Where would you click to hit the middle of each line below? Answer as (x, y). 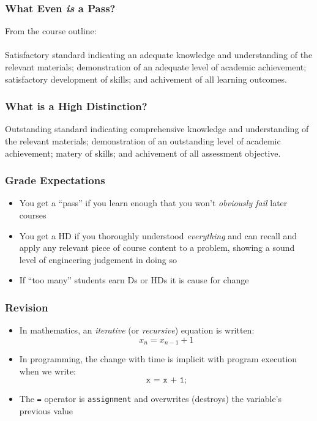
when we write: (47, 371)
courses (33, 215)
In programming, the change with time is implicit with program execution (158, 359)
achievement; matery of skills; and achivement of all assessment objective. (143, 153)
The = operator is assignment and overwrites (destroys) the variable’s (151, 399)
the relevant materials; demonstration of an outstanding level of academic (143, 141)
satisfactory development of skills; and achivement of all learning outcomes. (146, 79)
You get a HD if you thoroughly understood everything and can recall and (158, 235)
